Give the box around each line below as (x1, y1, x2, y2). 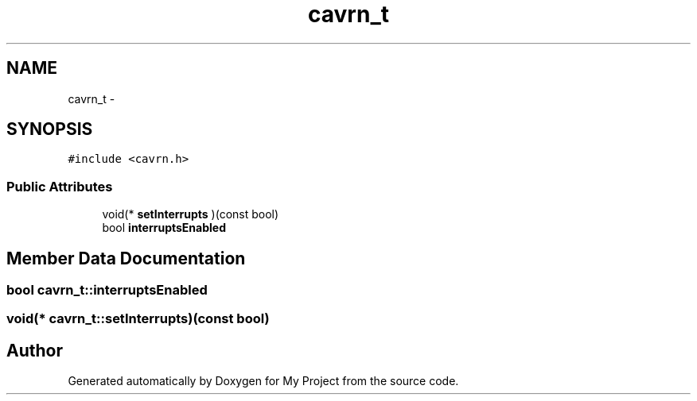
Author (6, 340, 63, 361)
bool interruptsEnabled (102, 221, 226, 235)
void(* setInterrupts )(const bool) (102, 207, 279, 222)
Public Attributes (6, 178, 113, 195)
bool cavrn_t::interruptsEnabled (6, 282, 208, 299)
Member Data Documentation (6, 248, 246, 268)
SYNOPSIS (6, 119, 93, 140)
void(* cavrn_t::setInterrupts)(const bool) (6, 310, 270, 327)
